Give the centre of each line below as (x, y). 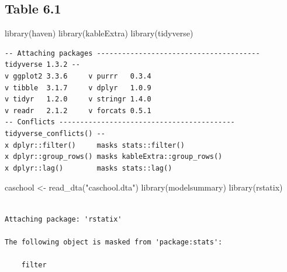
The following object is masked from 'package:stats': (114, 242)
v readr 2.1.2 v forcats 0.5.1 (78, 110)
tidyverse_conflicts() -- (55, 133)
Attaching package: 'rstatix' (63, 219)
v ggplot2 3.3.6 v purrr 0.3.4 (78, 76)
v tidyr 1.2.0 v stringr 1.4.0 (78, 99)
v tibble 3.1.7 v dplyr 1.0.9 (78, 88)
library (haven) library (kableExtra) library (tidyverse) (99, 33)
